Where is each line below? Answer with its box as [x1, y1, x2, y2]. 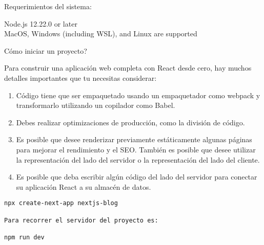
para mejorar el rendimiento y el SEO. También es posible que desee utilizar [16, 144, 256, 154]
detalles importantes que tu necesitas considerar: [4, 72, 157, 83]
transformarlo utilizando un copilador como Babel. [16, 100, 175, 110]
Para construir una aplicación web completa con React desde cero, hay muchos [4, 62, 252, 73]
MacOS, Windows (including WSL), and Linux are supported [4, 28, 197, 39]
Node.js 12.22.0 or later [4, 18, 77, 29]
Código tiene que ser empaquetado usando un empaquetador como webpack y [16, 90, 260, 100]
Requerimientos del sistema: [4, 1, 92, 11]
